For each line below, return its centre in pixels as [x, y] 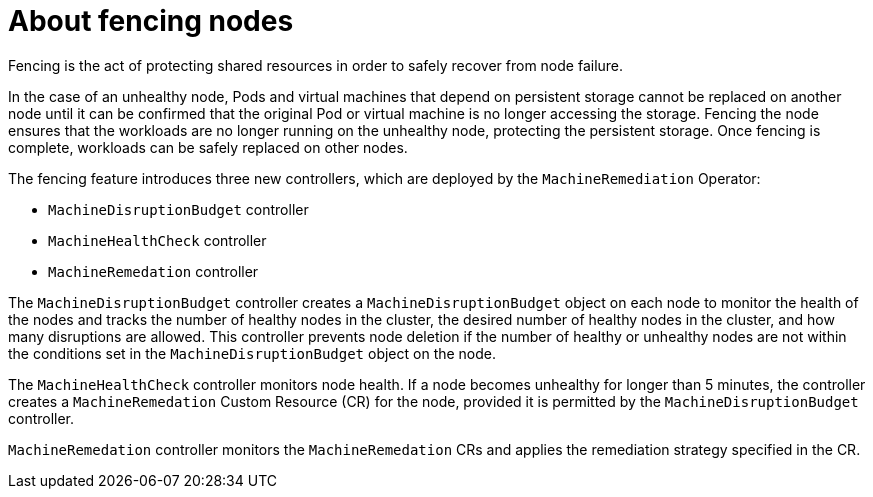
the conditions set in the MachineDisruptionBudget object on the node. [252, 353]
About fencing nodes [151, 21]
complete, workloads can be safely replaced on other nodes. [208, 147]
